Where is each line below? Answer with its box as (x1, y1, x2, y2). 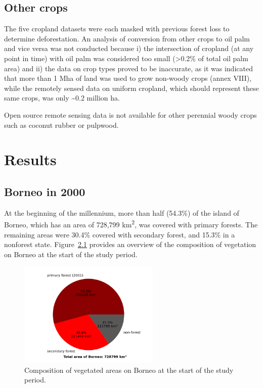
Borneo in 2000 (4, 183, 85, 199)
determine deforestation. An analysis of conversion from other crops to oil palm (4, 33, 250, 43)
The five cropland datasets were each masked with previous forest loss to (4, 23, 230, 34)
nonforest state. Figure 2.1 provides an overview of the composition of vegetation (4, 239, 256, 250)
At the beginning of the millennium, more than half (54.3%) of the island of (4, 207, 239, 218)
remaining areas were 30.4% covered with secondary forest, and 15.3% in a (4, 229, 235, 239)
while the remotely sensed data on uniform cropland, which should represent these (4, 82, 259, 93)
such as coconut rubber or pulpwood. (4, 119, 119, 130)
